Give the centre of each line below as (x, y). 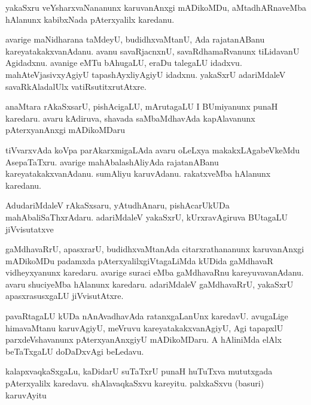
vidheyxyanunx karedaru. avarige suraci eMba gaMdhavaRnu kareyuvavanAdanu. (155, 272)
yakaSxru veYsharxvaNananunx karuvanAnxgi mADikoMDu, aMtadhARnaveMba (156, 7)
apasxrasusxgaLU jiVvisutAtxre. (65, 296)
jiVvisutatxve (30, 229)
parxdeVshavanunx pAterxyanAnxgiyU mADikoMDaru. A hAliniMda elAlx (144, 339)
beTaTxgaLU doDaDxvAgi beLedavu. (75, 351)
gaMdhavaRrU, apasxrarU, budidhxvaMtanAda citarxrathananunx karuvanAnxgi (155, 249)
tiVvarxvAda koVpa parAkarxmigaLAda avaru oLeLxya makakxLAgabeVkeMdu (153, 149)
